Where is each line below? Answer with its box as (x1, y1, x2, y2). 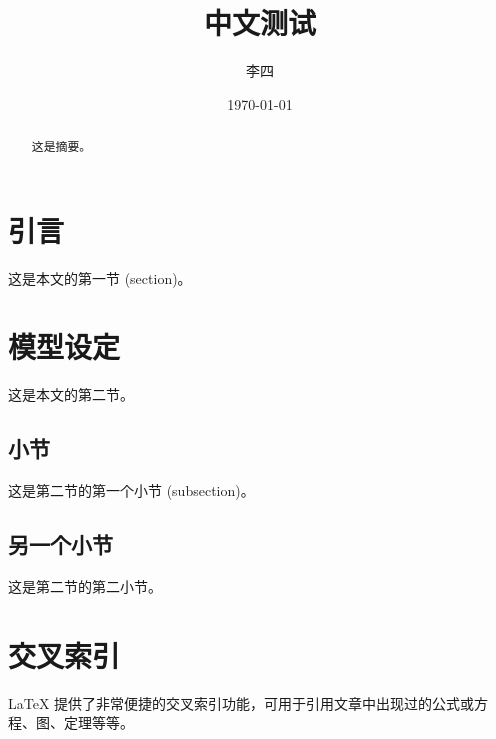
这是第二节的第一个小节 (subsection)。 (8, 480, 255, 501)
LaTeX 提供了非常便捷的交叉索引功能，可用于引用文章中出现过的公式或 (8, 692, 475, 713)
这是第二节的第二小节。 (8, 576, 162, 597)
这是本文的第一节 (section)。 (8, 267, 192, 288)
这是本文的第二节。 (8, 384, 134, 405)
